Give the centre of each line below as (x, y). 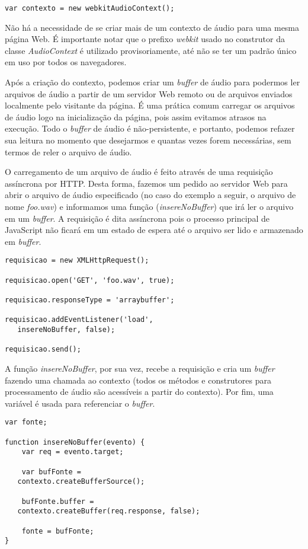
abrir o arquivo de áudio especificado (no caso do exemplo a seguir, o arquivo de (150, 195)
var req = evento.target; (73, 452)
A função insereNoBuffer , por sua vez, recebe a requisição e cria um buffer (140, 368)
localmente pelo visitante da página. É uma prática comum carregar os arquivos (150, 105)
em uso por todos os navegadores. (66, 62)
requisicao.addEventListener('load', (79, 320)
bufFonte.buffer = (58, 501)
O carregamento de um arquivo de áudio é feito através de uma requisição (139, 172)
